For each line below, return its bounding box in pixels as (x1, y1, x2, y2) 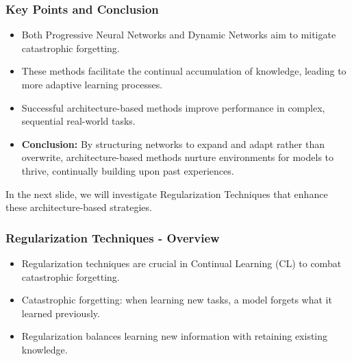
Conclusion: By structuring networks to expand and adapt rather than (21, 136, 325, 151)
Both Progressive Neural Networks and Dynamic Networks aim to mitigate (21, 27, 336, 42)
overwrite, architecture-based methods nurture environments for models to (21, 150, 334, 164)
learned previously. (21, 306, 100, 320)
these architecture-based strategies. (5, 200, 152, 214)
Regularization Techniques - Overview (5, 229, 220, 246)
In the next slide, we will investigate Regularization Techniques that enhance (5, 186, 328, 201)
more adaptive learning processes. (21, 77, 163, 91)
